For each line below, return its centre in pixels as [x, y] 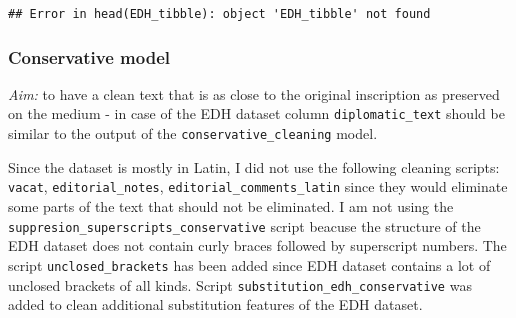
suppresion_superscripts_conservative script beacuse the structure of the [244, 225]
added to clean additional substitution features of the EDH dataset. [215, 304]
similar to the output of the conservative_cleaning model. [193, 133]
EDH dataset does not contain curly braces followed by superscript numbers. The [257, 245]
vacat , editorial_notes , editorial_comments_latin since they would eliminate [258, 186]
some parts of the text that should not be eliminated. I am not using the [231, 206]
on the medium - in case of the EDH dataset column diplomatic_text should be [256, 113]
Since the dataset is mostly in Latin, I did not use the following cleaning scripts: [254, 166]
